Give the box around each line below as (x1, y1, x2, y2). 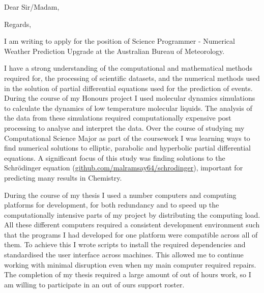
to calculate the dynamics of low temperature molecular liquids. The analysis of (4, 102, 252, 113)
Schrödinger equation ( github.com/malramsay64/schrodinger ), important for (4, 162, 243, 173)
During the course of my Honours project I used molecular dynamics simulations (4, 93, 255, 103)
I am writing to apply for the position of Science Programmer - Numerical (4, 36, 235, 46)
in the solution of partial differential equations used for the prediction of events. (4, 82, 253, 93)
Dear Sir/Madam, (4, 2, 60, 12)
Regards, (4, 18, 32, 29)
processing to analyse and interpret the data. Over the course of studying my (4, 122, 245, 133)
